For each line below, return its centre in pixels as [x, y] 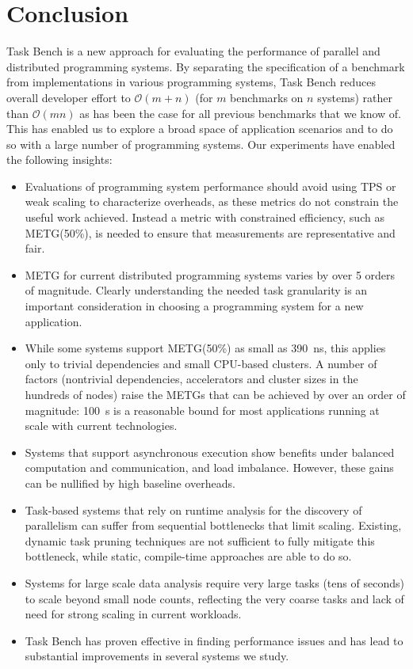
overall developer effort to [69, 97]
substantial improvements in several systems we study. [157, 656]
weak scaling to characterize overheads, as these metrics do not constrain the [212, 201]
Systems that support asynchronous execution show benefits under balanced [210, 452]
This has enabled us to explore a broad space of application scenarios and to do [200, 129]
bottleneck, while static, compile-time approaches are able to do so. [188, 556]
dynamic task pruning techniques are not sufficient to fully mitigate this [200, 540]
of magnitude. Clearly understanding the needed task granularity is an [196, 290]
